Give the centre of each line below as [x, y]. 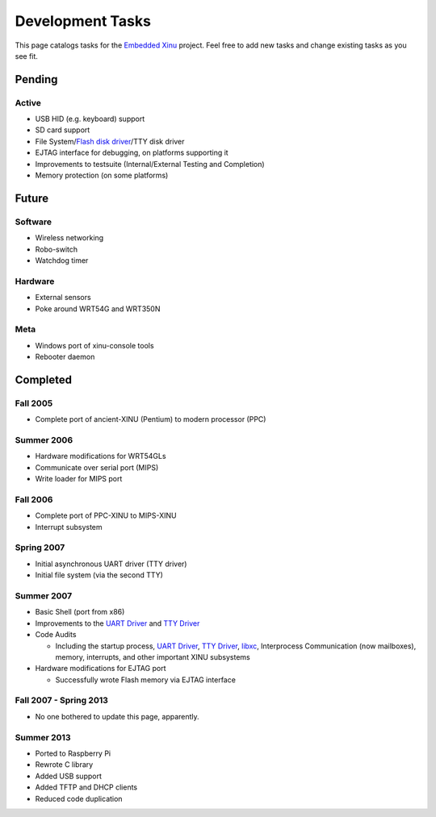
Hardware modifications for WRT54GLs [101, 456]
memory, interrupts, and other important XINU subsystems [153, 657]
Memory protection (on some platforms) [102, 175]
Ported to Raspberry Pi [73, 753]
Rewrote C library [64, 765]
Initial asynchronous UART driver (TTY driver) [111, 564]
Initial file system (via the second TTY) [99, 575]
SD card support [63, 130]
